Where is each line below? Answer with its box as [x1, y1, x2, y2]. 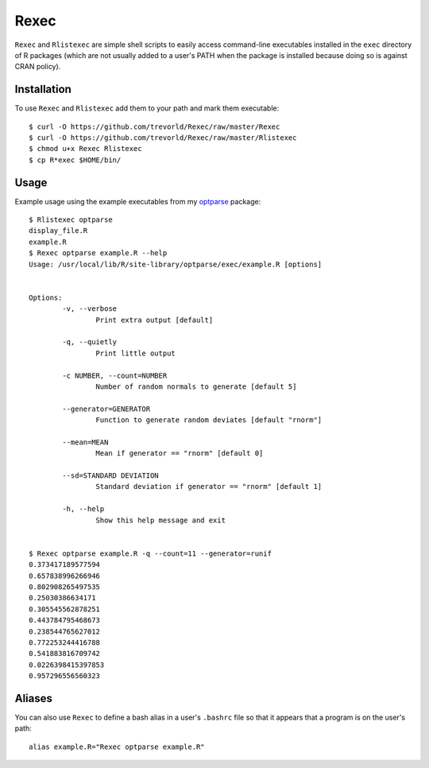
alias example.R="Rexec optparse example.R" [29, 742, 206, 751]
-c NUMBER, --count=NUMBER [62, 370, 168, 380]
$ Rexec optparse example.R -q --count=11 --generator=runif [29, 549, 272, 558]
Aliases [14, 692, 53, 705]
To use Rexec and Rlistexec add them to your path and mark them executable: [14, 103, 280, 113]
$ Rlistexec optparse [29, 215, 113, 224]
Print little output [95, 348, 176, 358]
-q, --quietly [62, 338, 118, 347]
